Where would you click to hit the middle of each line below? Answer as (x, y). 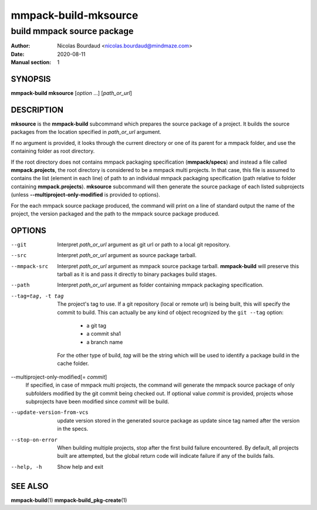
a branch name (105, 342)
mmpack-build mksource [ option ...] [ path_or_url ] (71, 93)
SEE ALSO (30, 486)
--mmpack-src (30, 266)
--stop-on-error (34, 440)
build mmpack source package (72, 31)
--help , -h (26, 467)
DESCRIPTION (37, 109)
